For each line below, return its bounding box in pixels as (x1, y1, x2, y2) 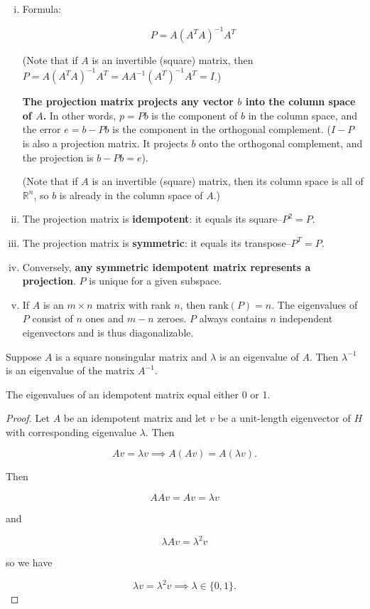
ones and (85, 311, 124, 326)
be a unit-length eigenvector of (217, 411, 351, 425)
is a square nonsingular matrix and (55, 349, 207, 364)
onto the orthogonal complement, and (199, 135, 363, 150)
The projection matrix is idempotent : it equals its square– (22, 211, 283, 226)
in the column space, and (248, 107, 357, 122)
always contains (199, 311, 267, 326)
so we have (6, 555, 53, 570)
